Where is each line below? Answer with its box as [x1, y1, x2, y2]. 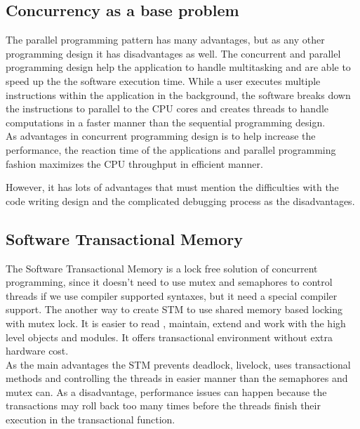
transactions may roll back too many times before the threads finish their [6, 398, 321, 413]
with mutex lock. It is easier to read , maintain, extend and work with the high [6, 315, 346, 330]
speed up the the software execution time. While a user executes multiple [6, 73, 321, 88]
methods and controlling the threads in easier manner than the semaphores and [6, 371, 348, 385]
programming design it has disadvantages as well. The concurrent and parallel [6, 46, 341, 60]
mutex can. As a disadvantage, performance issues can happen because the [6, 384, 327, 399]
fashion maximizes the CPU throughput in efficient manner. [6, 156, 263, 171]
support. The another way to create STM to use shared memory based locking [6, 302, 342, 317]
